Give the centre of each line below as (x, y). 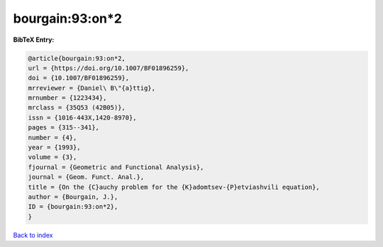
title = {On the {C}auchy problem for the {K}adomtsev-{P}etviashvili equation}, (174, 187)
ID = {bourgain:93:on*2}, (73, 207)
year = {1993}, (54, 148)
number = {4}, (52, 137)
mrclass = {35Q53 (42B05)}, (77, 108)
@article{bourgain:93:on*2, (77, 58)
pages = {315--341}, (63, 128)
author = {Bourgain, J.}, (73, 197)
